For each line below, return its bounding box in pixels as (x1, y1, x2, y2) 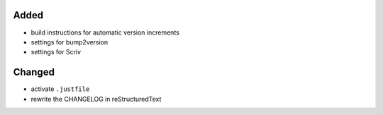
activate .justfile (30, 85, 90, 93)
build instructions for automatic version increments (30, 28, 180, 37)
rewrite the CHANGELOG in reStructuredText (30, 95, 162, 103)
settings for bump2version (30, 37, 109, 46)
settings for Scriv (30, 48, 82, 56)
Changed (13, 66, 55, 78)
